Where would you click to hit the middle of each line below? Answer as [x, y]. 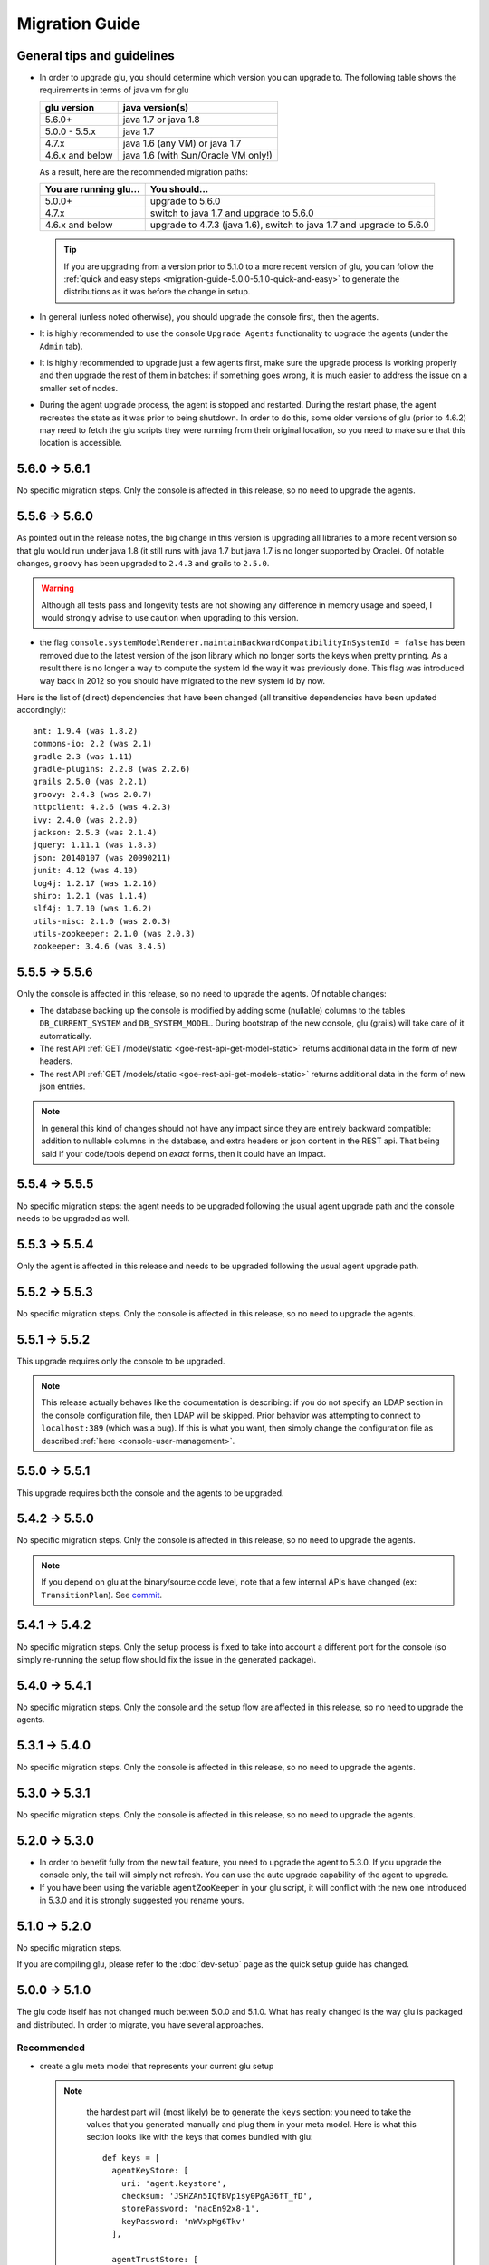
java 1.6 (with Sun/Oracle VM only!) [198, 155]
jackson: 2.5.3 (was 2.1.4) [95, 832]
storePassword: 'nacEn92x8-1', [191, 2209]
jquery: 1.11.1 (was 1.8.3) [95, 845]
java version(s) [156, 107]
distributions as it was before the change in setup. [157, 292]
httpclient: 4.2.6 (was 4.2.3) [102, 807]
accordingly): [42, 710]
